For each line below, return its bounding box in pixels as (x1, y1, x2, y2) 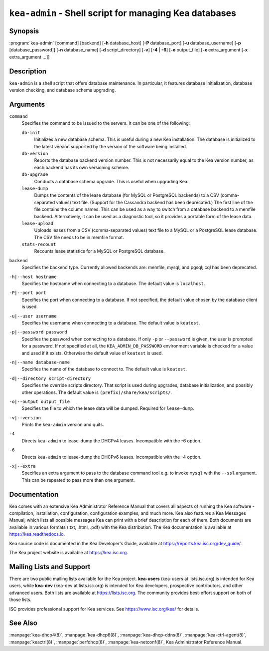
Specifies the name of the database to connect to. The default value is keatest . (21, 366, 187, 372)
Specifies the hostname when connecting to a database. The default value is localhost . (21, 281, 205, 287)
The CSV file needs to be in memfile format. (34, 234, 124, 240)
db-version (21, 151, 48, 156)
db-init (21, 130, 41, 135)
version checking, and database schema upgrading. (9, 87, 116, 93)
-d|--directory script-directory (9, 375, 91, 381)
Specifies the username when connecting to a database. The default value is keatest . (21, 320, 200, 325)
